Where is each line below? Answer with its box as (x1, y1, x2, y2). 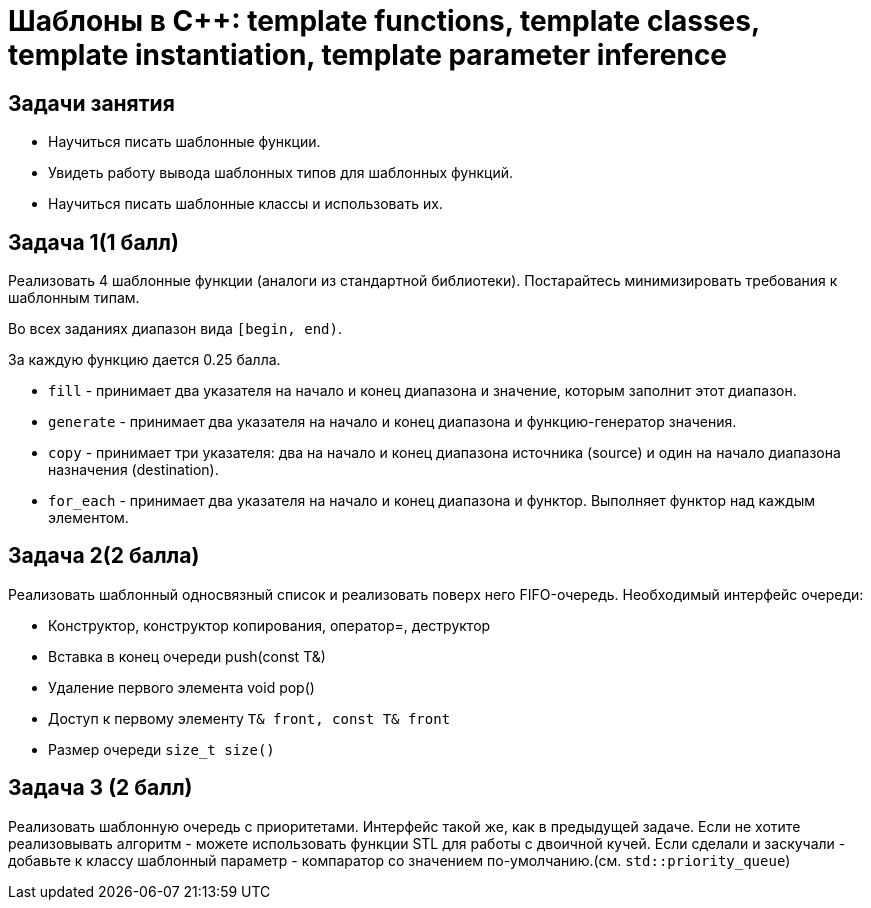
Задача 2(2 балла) (8, 543, 200, 569)
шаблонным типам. (8, 289, 140, 307)
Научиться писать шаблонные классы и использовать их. (48, 195, 443, 213)
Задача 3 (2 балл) (8, 775, 193, 801)
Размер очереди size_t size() (48, 740, 275, 758)
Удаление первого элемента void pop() (48, 678, 315, 696)
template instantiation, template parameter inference (8, 38, 728, 72)
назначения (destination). (48, 461, 219, 479)
